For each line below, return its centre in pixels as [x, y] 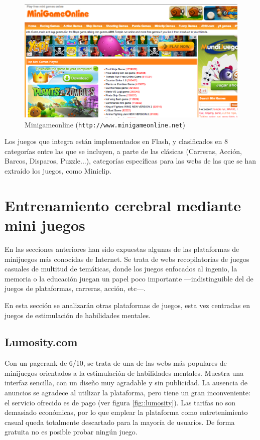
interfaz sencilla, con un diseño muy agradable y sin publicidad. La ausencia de [126, 383]
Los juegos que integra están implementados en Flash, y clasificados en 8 [116, 141]
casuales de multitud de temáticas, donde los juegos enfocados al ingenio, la [121, 269]
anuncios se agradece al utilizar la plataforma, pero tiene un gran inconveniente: [127, 393]
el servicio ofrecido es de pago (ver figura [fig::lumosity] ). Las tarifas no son [120, 402]
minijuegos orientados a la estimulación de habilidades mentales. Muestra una [124, 373]
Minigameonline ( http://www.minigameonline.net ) [105, 124]
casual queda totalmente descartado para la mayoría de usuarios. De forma [120, 422]
